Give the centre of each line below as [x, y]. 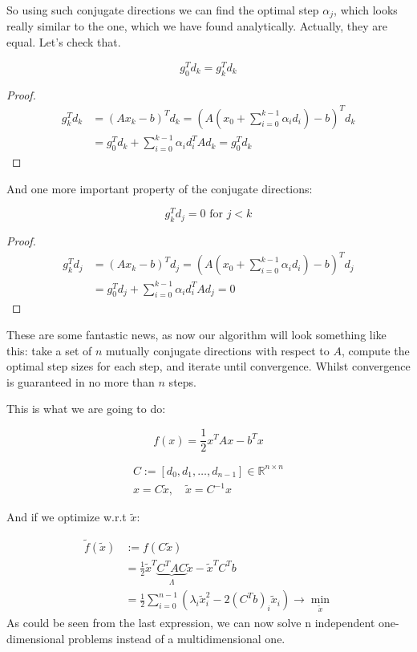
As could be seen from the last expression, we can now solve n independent [191, 623]
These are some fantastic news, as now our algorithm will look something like [196, 335]
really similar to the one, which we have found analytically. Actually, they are [197, 26]
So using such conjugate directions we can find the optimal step [163, 10]
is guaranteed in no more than [81, 381]
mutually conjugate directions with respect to [218, 350]
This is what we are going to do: [86, 409]
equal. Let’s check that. [64, 42]
